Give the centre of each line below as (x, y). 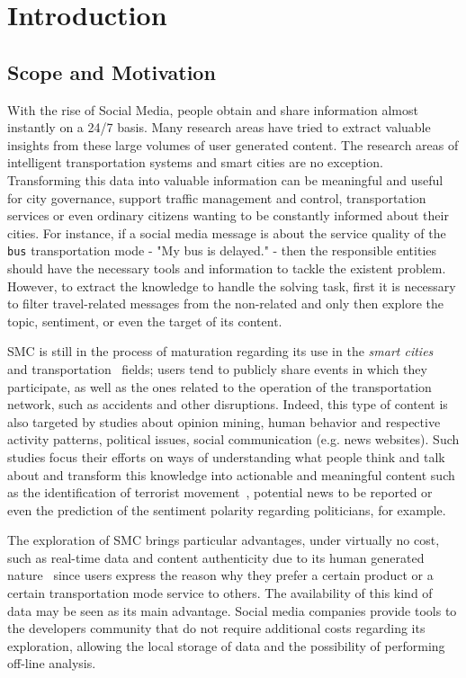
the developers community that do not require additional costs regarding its (216, 628)
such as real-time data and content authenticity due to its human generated (216, 557)
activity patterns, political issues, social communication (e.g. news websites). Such (233, 439)
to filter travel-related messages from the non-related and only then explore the (226, 303)
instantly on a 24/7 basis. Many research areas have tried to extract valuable (219, 127)
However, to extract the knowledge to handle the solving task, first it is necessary (232, 285)
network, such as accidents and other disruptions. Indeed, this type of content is (228, 404)
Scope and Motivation (112, 71)
